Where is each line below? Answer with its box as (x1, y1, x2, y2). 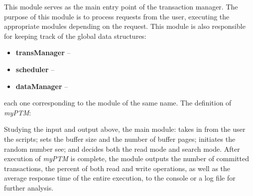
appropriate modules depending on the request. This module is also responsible (4, 21, 246, 31)
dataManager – (15, 81, 68, 91)
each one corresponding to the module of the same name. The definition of (4, 98, 232, 108)
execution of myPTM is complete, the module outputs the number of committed (4, 153, 249, 164)
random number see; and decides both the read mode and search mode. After (4, 143, 240, 154)
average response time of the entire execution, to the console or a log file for (4, 173, 236, 183)
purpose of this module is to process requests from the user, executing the (4, 11, 230, 21)
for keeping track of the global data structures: (4, 30, 146, 41)
